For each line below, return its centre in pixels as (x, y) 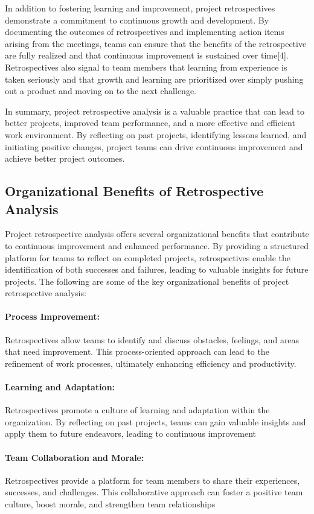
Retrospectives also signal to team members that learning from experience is (146, 67)
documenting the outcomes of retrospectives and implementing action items (145, 32)
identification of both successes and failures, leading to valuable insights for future (157, 269)
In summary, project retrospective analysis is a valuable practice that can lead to (155, 111)
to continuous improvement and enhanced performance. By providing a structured (157, 245)
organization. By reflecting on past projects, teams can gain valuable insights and (155, 421)
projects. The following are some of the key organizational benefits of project (147, 281)
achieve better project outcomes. (65, 158)
